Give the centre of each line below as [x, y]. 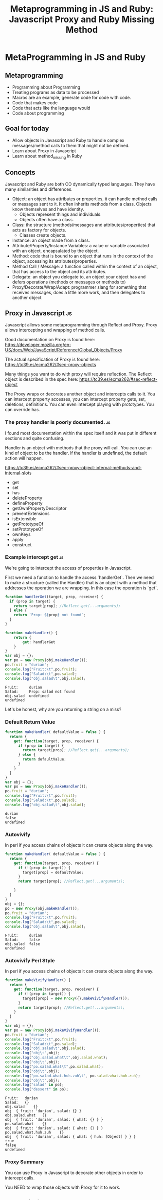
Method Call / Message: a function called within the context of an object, [85, 266]
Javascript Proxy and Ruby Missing [82, 19]
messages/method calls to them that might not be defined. [71, 145]
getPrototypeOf [28, 524]
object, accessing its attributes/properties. [54, 261]
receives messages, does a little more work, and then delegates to [79, 293]
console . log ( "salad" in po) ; [35, 1085]
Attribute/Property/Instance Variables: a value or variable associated [81, 246]
